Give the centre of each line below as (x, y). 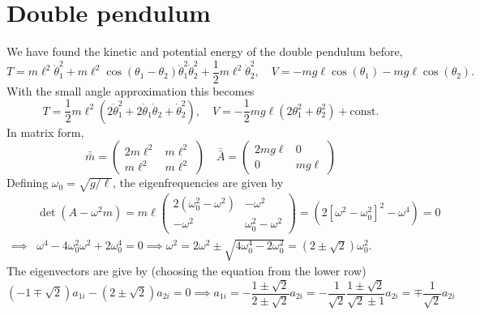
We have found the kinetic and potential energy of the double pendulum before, (205, 51)
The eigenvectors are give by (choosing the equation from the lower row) (186, 271)
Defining (28, 183)
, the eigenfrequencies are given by (198, 183)
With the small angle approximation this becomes (131, 90)
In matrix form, (45, 132)
